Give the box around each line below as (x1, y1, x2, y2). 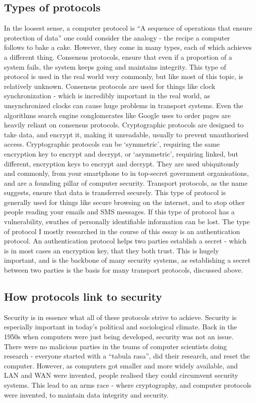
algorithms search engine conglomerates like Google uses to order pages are (4, 110, 231, 120)
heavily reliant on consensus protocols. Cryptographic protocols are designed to (4, 120, 244, 130)
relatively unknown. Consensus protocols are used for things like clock (4, 81, 216, 91)
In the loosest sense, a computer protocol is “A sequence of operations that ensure (4, 23, 253, 33)
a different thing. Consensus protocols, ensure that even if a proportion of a (4, 51, 232, 62)
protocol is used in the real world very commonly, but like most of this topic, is (4, 71, 244, 81)
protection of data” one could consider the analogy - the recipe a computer (4, 32, 230, 42)
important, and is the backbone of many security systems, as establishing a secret (4, 255, 251, 265)
